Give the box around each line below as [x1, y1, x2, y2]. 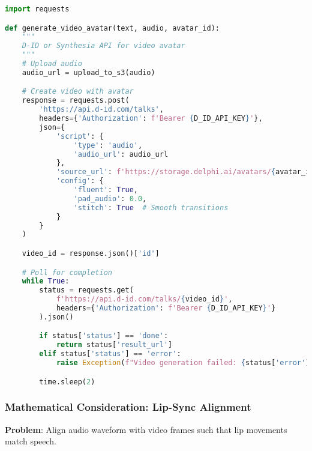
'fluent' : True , [73, 186, 138, 195]
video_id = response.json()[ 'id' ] [22, 249, 160, 258]
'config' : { [56, 177, 104, 186]
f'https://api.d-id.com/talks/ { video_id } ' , [56, 295, 233, 304]
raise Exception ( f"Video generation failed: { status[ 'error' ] [56, 359, 310, 368]
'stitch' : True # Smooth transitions [73, 203, 229, 212]
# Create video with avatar [22, 87, 134, 96]
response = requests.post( [22, 96, 130, 105]
